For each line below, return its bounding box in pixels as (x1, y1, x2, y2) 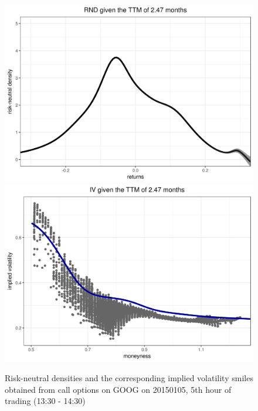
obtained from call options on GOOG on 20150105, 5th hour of (5, 383, 232, 395)
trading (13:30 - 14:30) (5, 395, 86, 407)
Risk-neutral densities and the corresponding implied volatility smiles (5, 372, 253, 384)
